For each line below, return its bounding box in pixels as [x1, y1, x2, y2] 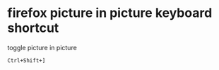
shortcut [7, 20, 59, 36]
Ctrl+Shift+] [7, 57, 46, 64]
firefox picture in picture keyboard [7, 5, 213, 21]
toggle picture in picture [7, 43, 78, 52]
